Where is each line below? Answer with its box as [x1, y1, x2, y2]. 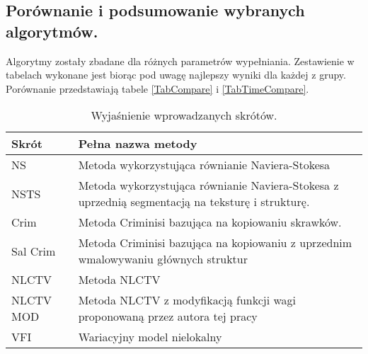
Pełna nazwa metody [78, 135, 197, 152]
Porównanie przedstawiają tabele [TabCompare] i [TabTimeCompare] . [6, 81, 309, 96]
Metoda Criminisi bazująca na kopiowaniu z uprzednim [78, 234, 352, 251]
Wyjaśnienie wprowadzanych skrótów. [91, 107, 277, 124]
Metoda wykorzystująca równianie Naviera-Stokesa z [78, 177, 339, 194]
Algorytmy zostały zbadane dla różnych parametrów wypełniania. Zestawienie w [6, 53, 355, 68]
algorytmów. [6, 20, 98, 42]
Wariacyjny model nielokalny [78, 329, 222, 346]
